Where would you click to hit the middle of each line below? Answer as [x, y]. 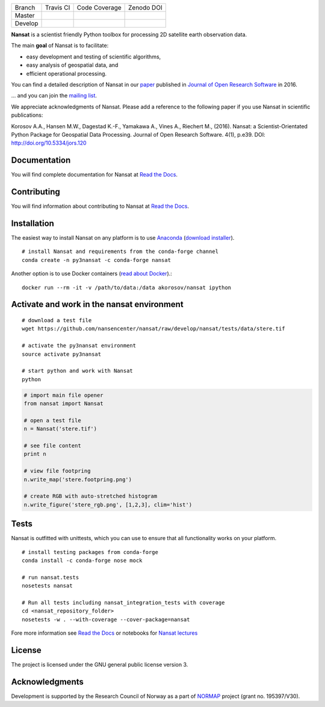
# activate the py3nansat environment [79, 346]
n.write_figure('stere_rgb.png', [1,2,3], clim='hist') [108, 505]
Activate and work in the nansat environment [97, 304]
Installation [32, 223]
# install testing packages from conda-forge [90, 552]
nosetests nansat [47, 586]
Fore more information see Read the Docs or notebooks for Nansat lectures [104, 633]
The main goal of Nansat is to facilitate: [60, 46]
